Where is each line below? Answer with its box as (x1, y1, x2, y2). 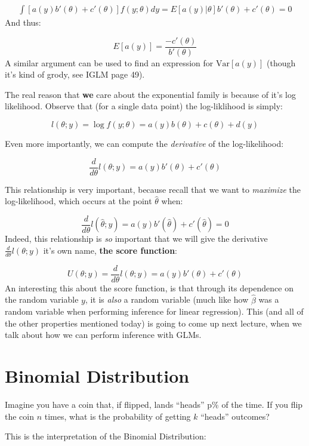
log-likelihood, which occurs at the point (5, 195, 152, 207)
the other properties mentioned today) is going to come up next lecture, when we (5, 316, 302, 329)
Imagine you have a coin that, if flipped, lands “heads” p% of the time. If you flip (5, 398, 303, 411)
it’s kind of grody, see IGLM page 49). (5, 68, 145, 81)
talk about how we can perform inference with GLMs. (5, 328, 202, 341)
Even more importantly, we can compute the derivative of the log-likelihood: (5, 137, 284, 150)
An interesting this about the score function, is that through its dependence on (5, 281, 293, 294)
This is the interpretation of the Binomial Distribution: (5, 430, 206, 442)
